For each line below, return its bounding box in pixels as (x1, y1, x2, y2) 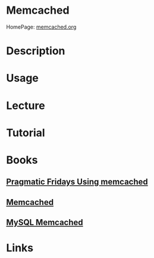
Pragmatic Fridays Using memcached (6, 177, 149, 187)
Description (6, 44, 65, 58)
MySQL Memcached (6, 217, 83, 228)
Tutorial (6, 126, 46, 139)
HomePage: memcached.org (6, 23, 77, 30)
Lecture (6, 99, 46, 112)
